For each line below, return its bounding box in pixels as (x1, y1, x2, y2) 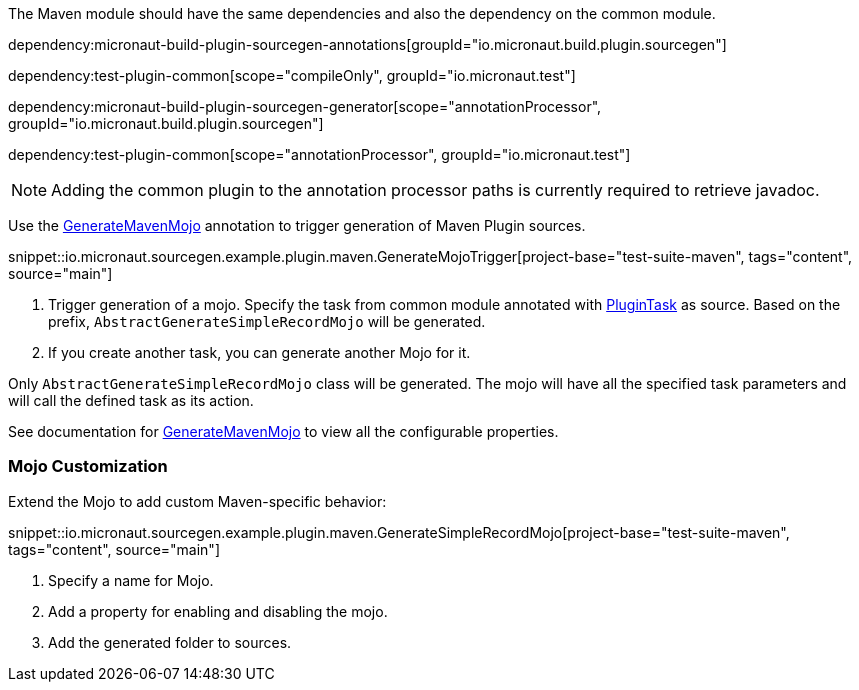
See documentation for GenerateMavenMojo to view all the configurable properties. (8, 423, 559, 440)
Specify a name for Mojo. (48, 571, 214, 589)
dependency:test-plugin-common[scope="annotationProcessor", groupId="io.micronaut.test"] (8, 146, 631, 163)
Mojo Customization (8, 456, 168, 477)
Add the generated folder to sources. (48, 633, 292, 651)
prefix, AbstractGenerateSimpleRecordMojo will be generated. (48, 313, 486, 330)
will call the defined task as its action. (8, 392, 254, 409)
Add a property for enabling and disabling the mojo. (48, 602, 388, 620)
